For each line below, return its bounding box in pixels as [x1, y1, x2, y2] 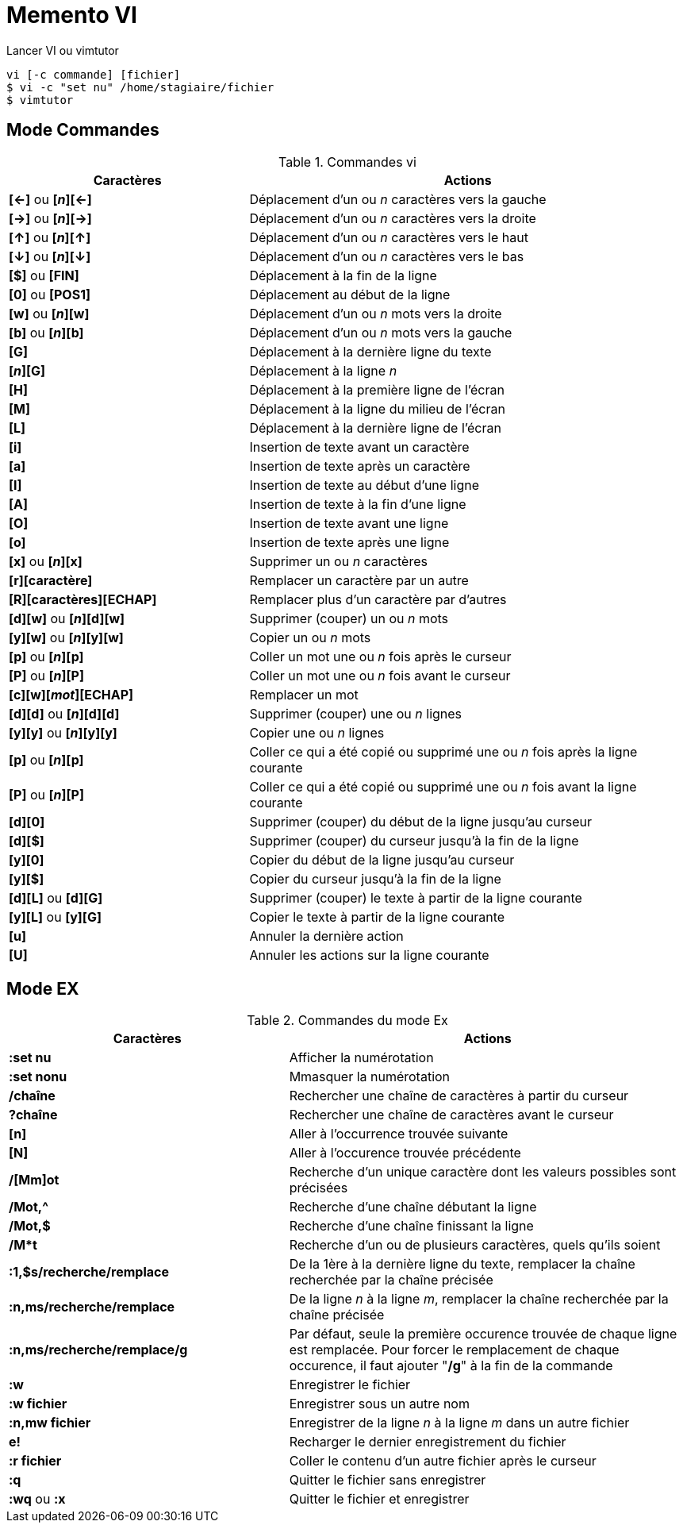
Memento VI [6, 2, 137, 29]
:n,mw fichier [9, 1415, 91, 1431]
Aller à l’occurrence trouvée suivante [289, 1126, 508, 1142]
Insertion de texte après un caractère [249, 457, 470, 474]
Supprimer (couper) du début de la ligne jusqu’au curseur [249, 813, 593, 830]
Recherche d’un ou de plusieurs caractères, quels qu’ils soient [289, 1237, 661, 1254]
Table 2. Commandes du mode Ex [247, 1012, 448, 1029]
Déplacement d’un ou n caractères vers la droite [249, 210, 536, 226]
